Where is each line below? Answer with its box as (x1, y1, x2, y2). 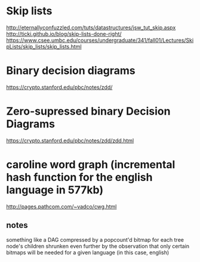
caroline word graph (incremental (6, 158, 176, 171)
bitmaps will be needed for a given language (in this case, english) (6, 249, 170, 256)
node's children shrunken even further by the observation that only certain (6, 242, 190, 249)
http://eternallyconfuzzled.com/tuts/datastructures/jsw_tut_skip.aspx (6, 24, 176, 31)
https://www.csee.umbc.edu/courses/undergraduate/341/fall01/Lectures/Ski (6, 36, 194, 44)
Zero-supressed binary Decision (6, 104, 171, 118)
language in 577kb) (6, 183, 103, 196)
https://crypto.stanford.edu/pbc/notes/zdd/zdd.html (6, 137, 134, 144)
